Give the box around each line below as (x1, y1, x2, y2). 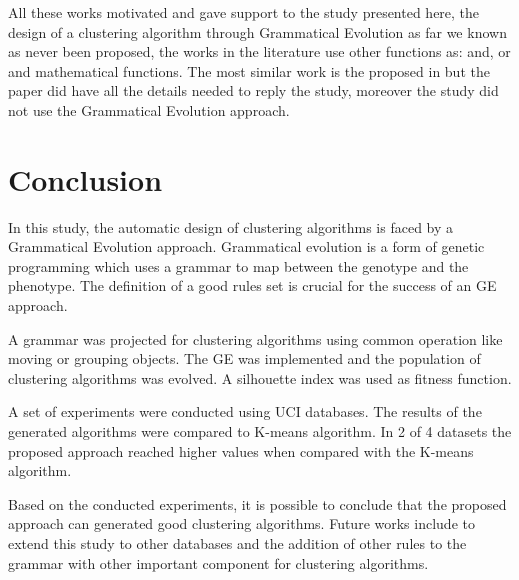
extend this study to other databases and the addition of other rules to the (8, 533, 467, 553)
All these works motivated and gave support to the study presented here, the (8, 2, 480, 22)
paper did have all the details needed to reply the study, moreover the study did (8, 80, 499, 101)
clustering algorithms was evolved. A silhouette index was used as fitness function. (8, 367, 512, 388)
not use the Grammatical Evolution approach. (8, 99, 290, 120)
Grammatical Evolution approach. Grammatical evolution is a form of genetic (8, 236, 485, 257)
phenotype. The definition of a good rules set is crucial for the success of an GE (8, 275, 497, 296)
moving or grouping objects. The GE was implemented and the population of (8, 348, 481, 369)
